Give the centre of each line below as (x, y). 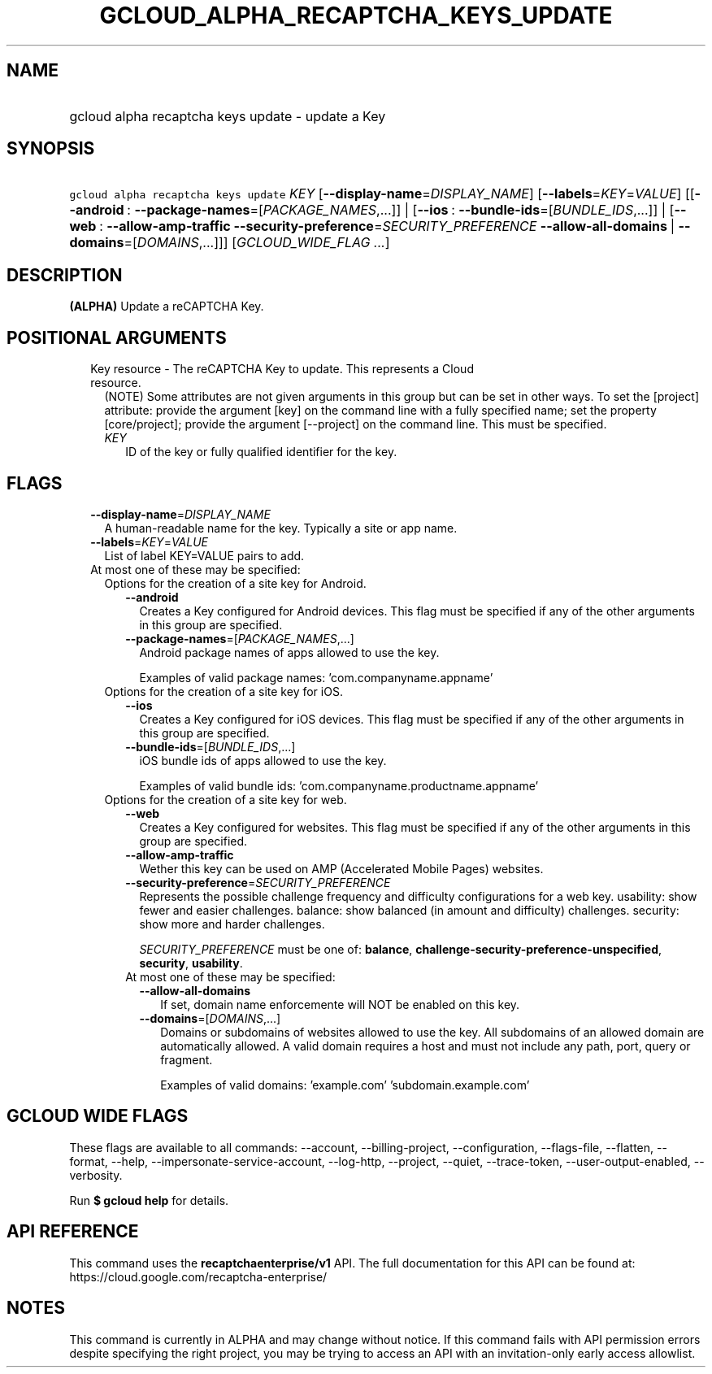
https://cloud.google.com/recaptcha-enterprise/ (198, 1276)
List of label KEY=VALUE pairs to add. (204, 555)
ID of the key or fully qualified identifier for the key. (261, 452)
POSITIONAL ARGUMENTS (117, 337)
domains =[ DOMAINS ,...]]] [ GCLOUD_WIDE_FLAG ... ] (230, 243)
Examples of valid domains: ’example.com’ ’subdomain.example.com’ (345, 1085)
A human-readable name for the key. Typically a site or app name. (281, 528)
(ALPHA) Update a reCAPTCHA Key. (167, 307)
